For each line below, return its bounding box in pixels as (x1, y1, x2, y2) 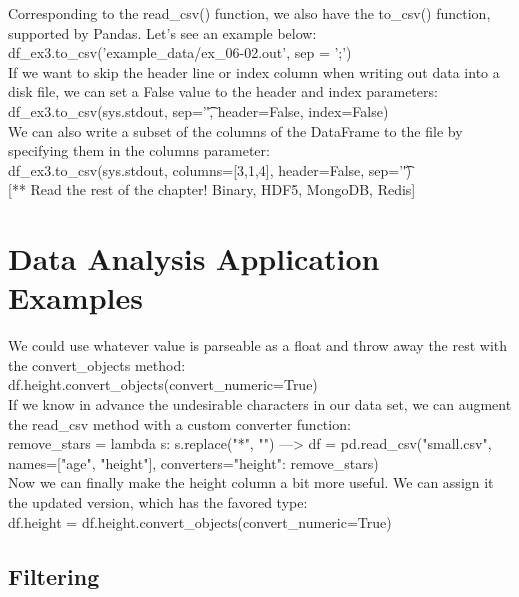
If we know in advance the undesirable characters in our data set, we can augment (8, 394, 512, 415)
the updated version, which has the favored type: (8, 492, 308, 512)
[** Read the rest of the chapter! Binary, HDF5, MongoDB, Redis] (8, 179, 416, 200)
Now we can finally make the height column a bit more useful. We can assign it (8, 472, 494, 493)
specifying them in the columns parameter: (8, 140, 270, 161)
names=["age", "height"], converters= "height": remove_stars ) (8, 452, 379, 473)
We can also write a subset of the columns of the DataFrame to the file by (8, 120, 463, 141)
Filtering (8, 560, 100, 591)
